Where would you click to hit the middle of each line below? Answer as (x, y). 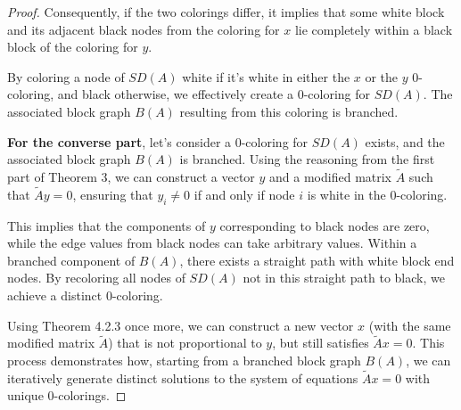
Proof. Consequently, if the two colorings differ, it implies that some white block (226, 12)
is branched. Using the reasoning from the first (307, 159)
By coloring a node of (66, 76)
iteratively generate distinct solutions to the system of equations (183, 377)
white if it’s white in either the (266, 76)
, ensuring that (113, 194)
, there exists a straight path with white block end (317, 260)
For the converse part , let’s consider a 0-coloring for (158, 141)
